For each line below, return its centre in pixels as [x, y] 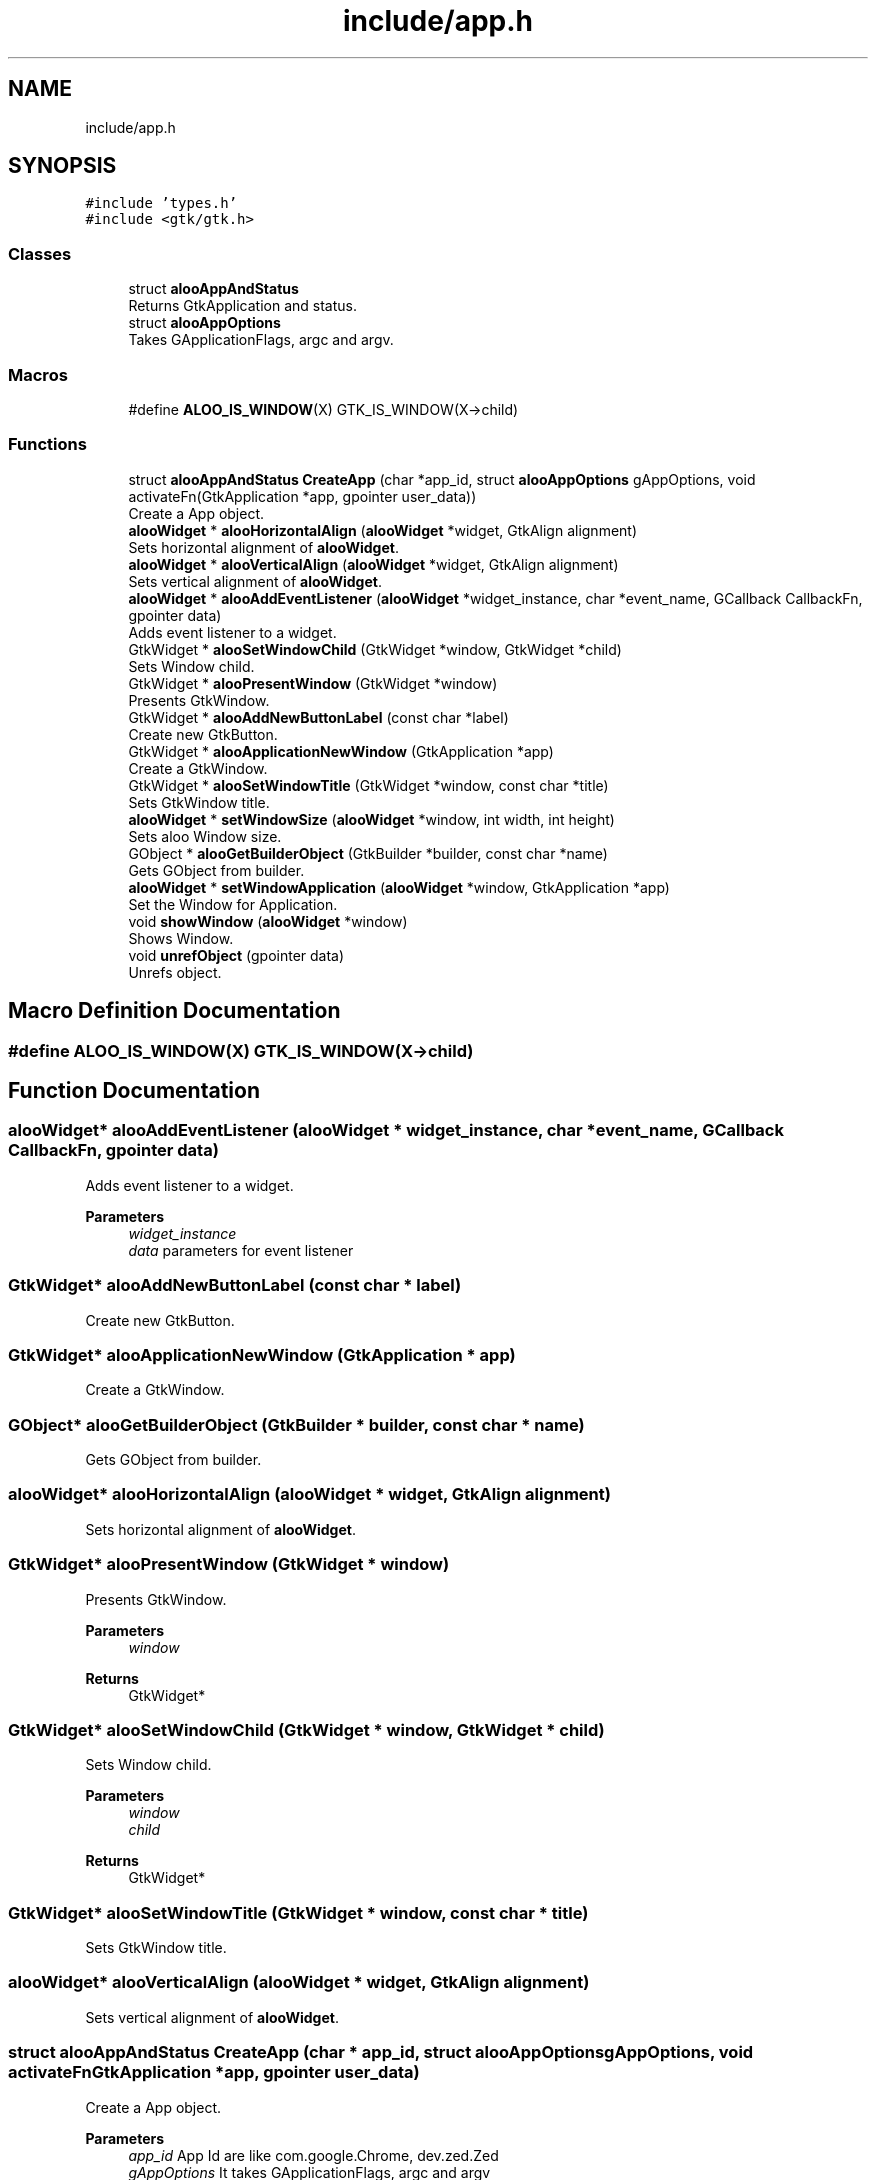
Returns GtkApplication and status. [242, 306]
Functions [47, 444]
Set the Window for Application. [233, 904]
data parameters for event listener [241, 1250]
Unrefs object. [175, 972]
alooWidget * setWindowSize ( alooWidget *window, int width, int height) [371, 819]
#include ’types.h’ [161, 203]
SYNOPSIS [62, 166]
